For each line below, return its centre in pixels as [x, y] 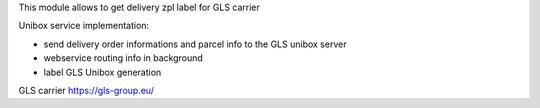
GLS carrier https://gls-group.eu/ [86, 90]
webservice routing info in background [123, 58]
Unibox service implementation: [84, 26]
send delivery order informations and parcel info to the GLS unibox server [195, 44]
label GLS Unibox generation [102, 72]
